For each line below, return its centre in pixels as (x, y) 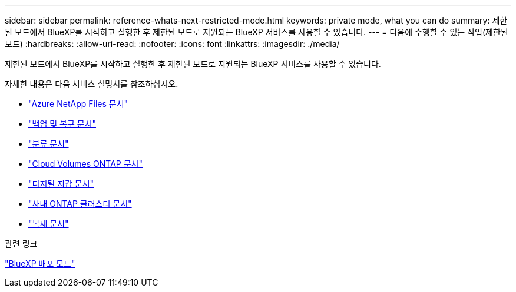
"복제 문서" (49, 224)
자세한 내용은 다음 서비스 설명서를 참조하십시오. (92, 84)
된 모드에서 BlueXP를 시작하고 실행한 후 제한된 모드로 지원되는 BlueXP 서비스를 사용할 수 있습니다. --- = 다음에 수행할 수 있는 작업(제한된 (257, 32)
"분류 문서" (49, 144)
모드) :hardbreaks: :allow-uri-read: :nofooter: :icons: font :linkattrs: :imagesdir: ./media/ (172, 44)
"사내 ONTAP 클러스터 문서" (80, 204)
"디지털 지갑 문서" (61, 184)
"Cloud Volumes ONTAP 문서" (86, 164)
